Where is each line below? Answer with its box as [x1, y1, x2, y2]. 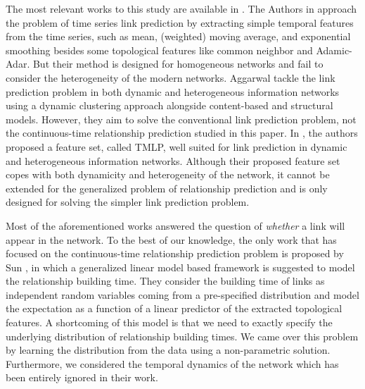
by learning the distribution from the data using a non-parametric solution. [6, 342, 331, 357]
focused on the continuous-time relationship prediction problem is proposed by [6, 246, 344, 261]
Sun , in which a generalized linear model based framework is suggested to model [6, 259, 355, 274]
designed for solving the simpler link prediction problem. [6, 194, 250, 209]
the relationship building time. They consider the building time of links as [6, 273, 325, 288]
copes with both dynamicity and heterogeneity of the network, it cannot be [6, 167, 330, 182]
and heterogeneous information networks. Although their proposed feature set [6, 153, 340, 168]
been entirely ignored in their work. [6, 370, 158, 385]
